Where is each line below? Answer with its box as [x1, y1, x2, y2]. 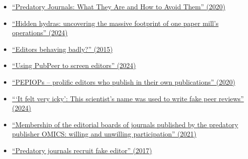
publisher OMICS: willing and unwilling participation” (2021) [12, 129, 197, 139]
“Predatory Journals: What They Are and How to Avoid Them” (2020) [12, 1, 226, 11]
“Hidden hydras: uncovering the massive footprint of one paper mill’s [12, 18, 219, 28]
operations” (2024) [12, 27, 68, 38]
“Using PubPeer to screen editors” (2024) [12, 60, 136, 70]
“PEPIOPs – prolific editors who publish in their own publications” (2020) [12, 76, 235, 87]
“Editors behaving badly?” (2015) [12, 44, 113, 54]
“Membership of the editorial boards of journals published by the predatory [12, 119, 238, 129]
